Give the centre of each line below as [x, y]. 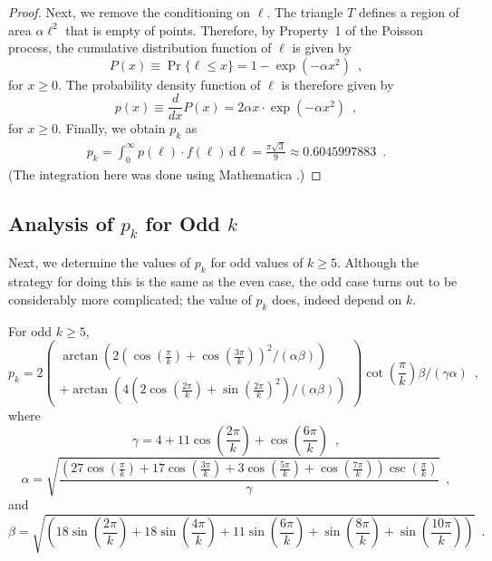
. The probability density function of [159, 84]
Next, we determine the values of [100, 262]
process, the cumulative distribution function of [140, 48]
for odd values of [257, 262]
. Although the [378, 262]
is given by [322, 48]
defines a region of [409, 12]
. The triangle [305, 12]
